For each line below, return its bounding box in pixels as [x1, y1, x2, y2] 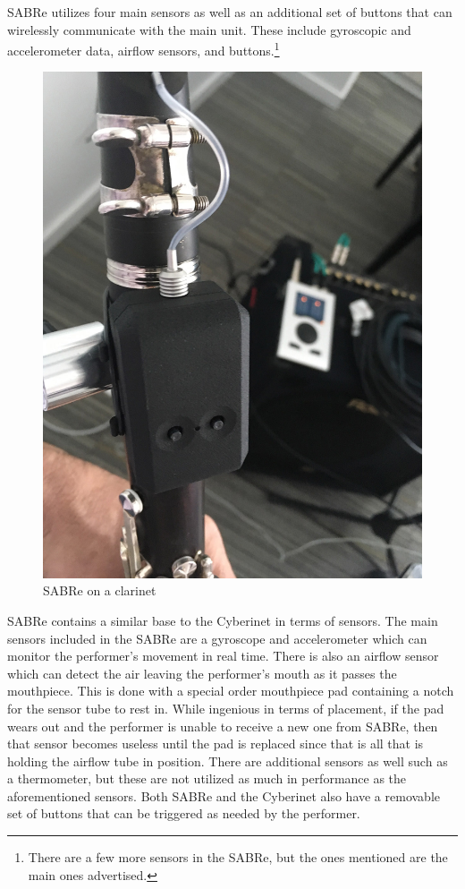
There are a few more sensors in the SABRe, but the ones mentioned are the [28, 848, 448, 867]
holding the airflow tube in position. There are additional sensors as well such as [7, 751, 448, 770]
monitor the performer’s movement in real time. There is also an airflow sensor [7, 646, 439, 665]
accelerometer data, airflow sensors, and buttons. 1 [7, 38, 280, 59]
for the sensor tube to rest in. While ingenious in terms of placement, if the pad [7, 698, 444, 717]
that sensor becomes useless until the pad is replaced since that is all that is [7, 734, 424, 753]
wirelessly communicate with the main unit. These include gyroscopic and [7, 20, 411, 38]
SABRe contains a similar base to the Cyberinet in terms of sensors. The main [7, 611, 438, 629]
